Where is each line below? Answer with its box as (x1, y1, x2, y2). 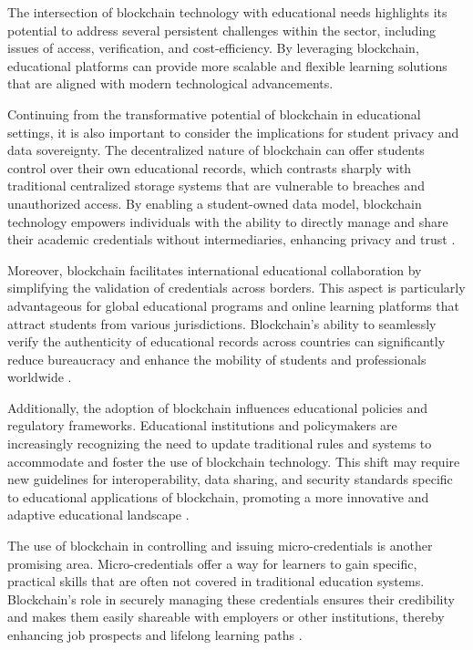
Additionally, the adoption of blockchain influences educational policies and (7, 397, 428, 417)
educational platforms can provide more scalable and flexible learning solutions (7, 56, 447, 75)
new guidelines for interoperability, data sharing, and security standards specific (7, 469, 453, 489)
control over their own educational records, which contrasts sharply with (7, 158, 412, 177)
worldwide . (7, 367, 72, 387)
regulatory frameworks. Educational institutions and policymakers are (7, 416, 397, 435)
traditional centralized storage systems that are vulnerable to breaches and (7, 176, 425, 195)
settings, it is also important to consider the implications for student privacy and (7, 122, 459, 141)
